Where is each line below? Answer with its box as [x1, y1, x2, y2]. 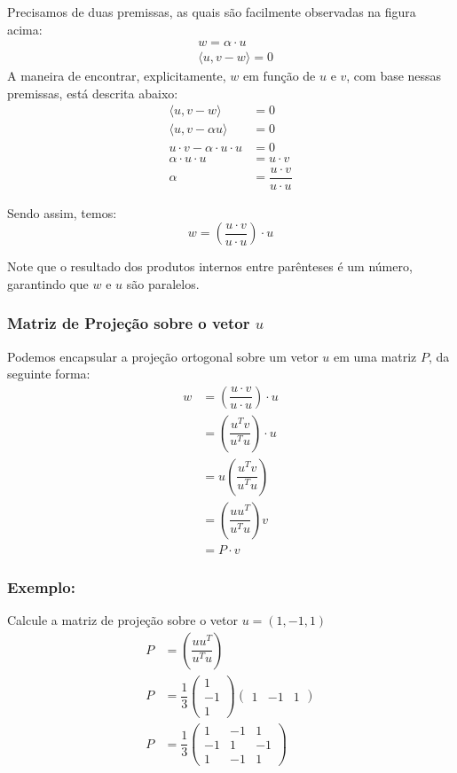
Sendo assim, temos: [7, 203, 117, 222]
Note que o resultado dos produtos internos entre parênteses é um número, [7, 257, 413, 276]
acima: [7, 20, 43, 38]
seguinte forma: [7, 364, 91, 383]
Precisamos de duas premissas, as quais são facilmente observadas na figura [7, 3, 416, 20]
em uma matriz [333, 347, 417, 365]
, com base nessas [346, 66, 442, 85]
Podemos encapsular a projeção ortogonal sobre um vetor [7, 347, 319, 365]
